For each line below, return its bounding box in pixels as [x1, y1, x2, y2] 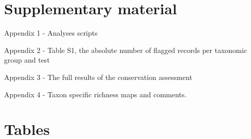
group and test [4, 54, 50, 65]
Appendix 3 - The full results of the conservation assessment [4, 71, 192, 82]
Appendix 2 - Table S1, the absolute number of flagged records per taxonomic [4, 44, 247, 55]
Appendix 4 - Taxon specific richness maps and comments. [4, 89, 187, 99]
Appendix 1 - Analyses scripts [4, 27, 98, 38]
